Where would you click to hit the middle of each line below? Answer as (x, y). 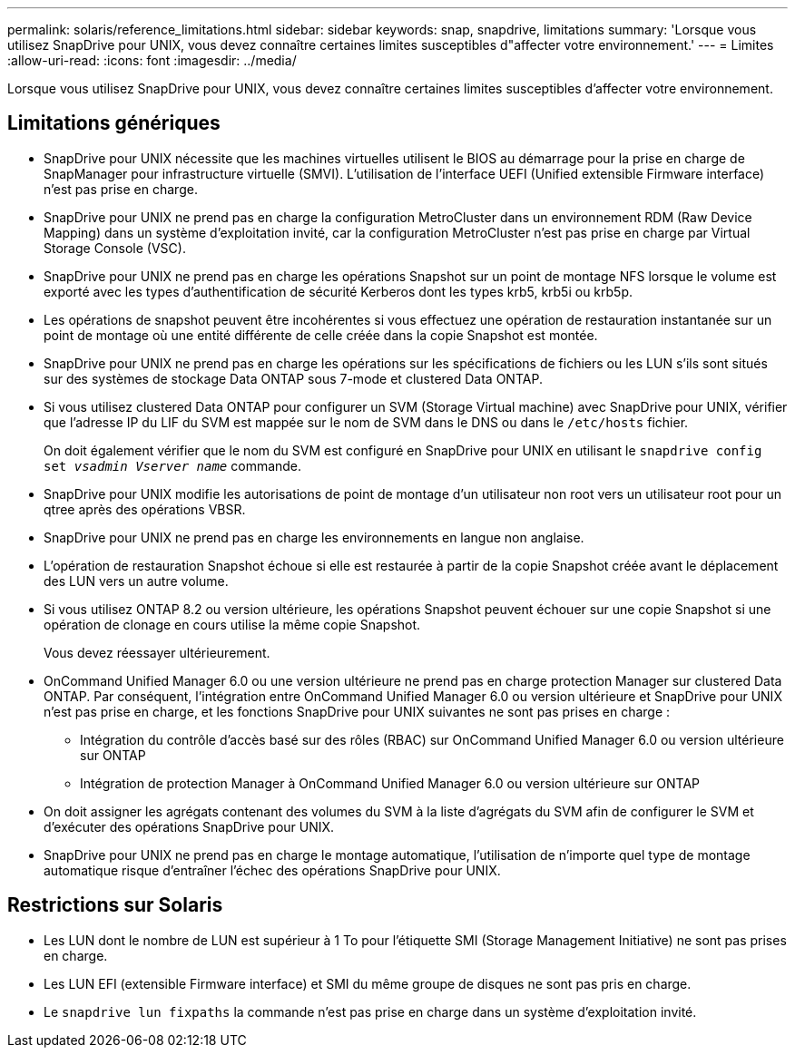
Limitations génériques (114, 123)
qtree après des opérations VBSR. (145, 509)
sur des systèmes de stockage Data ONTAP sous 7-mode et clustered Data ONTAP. (293, 378)
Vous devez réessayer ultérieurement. (157, 652)
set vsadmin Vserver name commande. (173, 465)
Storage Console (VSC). (115, 248)
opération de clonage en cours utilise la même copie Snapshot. (232, 624)
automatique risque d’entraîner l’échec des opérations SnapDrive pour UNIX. (272, 870)
